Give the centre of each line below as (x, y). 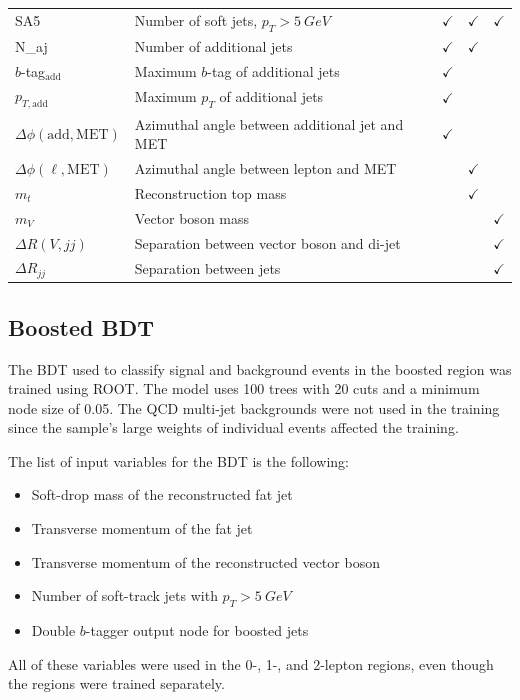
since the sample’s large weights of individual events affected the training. (233, 427)
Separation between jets (207, 267)
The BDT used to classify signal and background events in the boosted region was (260, 368)
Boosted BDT (81, 326)
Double (53, 630)
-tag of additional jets (273, 70)
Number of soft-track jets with (124, 595)
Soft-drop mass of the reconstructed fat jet (162, 494)
